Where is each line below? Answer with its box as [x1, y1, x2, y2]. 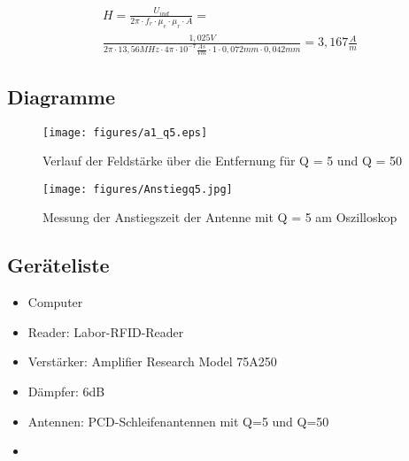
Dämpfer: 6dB [27, 382, 105, 401]
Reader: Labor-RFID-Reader [27, 322, 184, 341]
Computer [27, 293, 83, 311]
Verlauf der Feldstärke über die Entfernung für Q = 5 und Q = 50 [42, 151, 402, 170]
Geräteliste [7, 251, 110, 279]
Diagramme [7, 82, 116, 110]
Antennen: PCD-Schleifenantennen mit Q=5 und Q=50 [27, 411, 329, 430]
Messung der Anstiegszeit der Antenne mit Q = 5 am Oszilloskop [42, 208, 397, 227]
